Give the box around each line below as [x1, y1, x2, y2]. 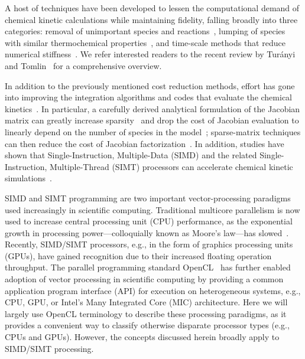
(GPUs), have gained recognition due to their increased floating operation [5, 249, 272, 262]
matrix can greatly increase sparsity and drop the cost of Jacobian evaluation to [5, 114, 299, 126]
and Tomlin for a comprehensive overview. [5, 59, 162, 71]
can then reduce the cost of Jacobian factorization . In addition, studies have [5, 137, 284, 149]
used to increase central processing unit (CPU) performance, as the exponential [5, 215, 293, 227]
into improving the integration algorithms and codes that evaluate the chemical [5, 91, 292, 103]
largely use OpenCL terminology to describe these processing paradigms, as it [5, 307, 287, 319]
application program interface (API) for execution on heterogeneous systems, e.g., [5, 284, 301, 296]
